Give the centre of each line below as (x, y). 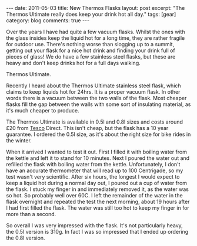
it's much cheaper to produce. (43, 110)
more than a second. (31, 214)
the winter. (19, 141)
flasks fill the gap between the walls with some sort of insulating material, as (98, 104)
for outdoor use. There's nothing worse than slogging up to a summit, (90, 44)
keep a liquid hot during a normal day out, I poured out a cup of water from (96, 183)
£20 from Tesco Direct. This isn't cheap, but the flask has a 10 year (87, 128)
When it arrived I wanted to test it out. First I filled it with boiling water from (96, 152)
